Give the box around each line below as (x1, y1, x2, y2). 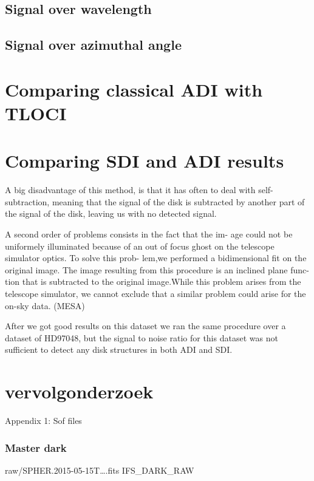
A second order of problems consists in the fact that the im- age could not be (5, 228, 293, 241)
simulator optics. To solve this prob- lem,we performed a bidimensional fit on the (5, 251, 307, 264)
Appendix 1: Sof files (5, 414, 82, 427)
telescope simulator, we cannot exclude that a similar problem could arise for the (5, 287, 306, 299)
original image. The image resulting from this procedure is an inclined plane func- (5, 263, 309, 276)
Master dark (5, 440, 67, 455)
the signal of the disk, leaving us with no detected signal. (5, 207, 217, 220)
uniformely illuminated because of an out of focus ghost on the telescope (5, 239, 275, 252)
